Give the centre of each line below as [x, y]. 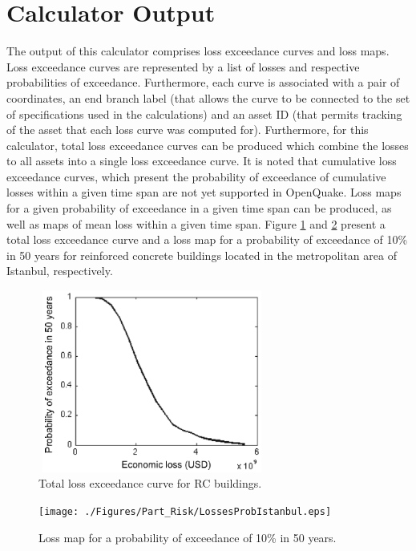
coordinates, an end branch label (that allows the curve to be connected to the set [208, 97]
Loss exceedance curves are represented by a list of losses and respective [183, 66]
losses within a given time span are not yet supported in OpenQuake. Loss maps [204, 192]
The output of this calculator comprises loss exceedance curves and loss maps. [198, 51]
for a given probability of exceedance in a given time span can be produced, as [199, 208]
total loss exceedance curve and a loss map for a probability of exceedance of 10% [207, 239]
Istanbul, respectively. [60, 271]
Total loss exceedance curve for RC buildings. [150, 483]
